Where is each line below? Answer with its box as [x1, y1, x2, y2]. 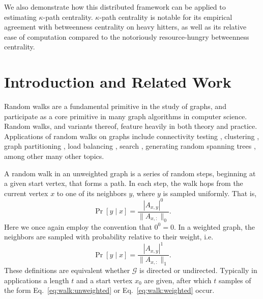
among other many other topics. [4, 151, 104, 161]
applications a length [4, 275, 69, 285]
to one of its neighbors [56, 187, 127, 198]
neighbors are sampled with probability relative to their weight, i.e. [4, 231, 214, 242]
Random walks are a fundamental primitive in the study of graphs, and [4, 101, 226, 112]
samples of [218, 275, 251, 285]
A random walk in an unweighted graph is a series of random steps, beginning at [4, 168, 256, 178]
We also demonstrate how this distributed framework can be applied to [4, 2, 226, 12]
